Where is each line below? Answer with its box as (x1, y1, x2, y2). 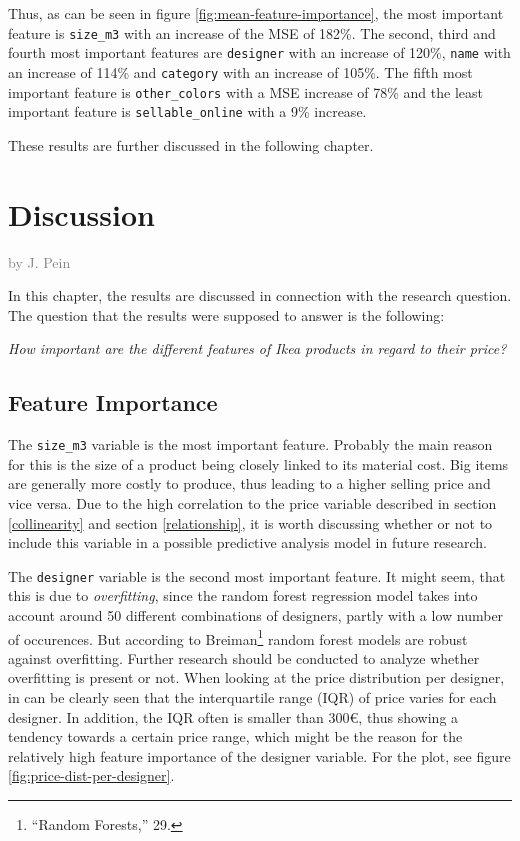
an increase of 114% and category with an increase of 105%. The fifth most (8, 61, 473, 82)
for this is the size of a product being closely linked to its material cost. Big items (8, 453, 509, 474)
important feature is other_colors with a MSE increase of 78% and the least (8, 81, 483, 102)
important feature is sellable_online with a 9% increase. (8, 101, 367, 122)
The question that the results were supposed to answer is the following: (8, 304, 445, 325)
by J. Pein (8, 251, 71, 272)
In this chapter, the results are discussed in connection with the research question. (8, 285, 512, 306)
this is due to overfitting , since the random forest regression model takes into (8, 585, 478, 606)
